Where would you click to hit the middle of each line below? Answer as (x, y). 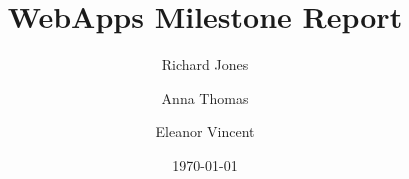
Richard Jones (205, 64)
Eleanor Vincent (205, 131)
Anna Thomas (205, 97)
